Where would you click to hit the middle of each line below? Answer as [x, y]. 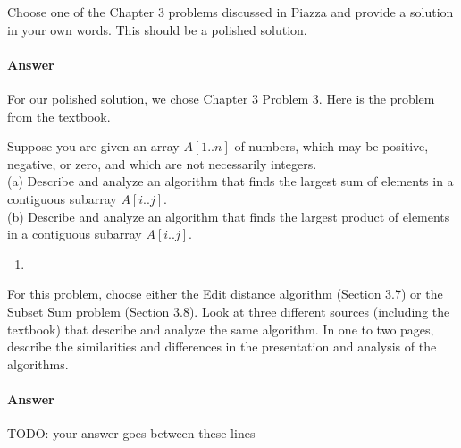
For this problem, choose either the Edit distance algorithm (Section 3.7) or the [225, 294]
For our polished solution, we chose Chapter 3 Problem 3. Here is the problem [221, 98]
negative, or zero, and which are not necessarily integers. [162, 163]
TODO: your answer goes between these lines [131, 433]
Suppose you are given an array [93, 146]
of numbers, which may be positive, [331, 146]
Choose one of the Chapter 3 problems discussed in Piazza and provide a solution [230, 12]
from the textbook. [59, 116]
